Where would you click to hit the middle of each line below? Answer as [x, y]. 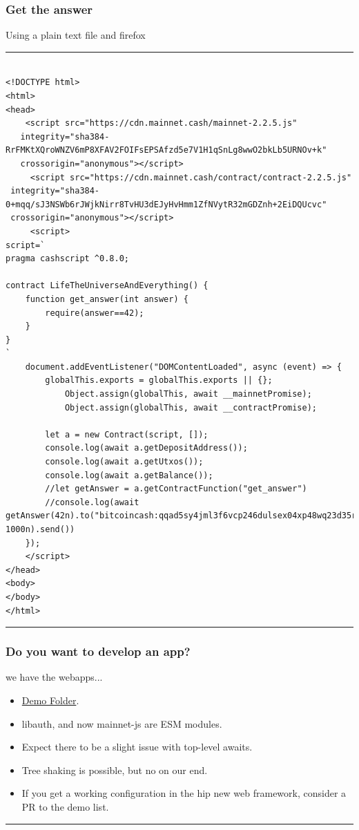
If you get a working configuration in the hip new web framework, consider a [184, 793]
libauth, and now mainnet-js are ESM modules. [122, 723]
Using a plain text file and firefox [76, 35]
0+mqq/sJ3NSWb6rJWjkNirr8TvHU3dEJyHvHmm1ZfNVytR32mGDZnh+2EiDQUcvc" [166, 204]
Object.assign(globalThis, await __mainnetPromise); [188, 394]
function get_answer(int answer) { [107, 299]
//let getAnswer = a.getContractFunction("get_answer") [176, 489]
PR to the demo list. [65, 806]
